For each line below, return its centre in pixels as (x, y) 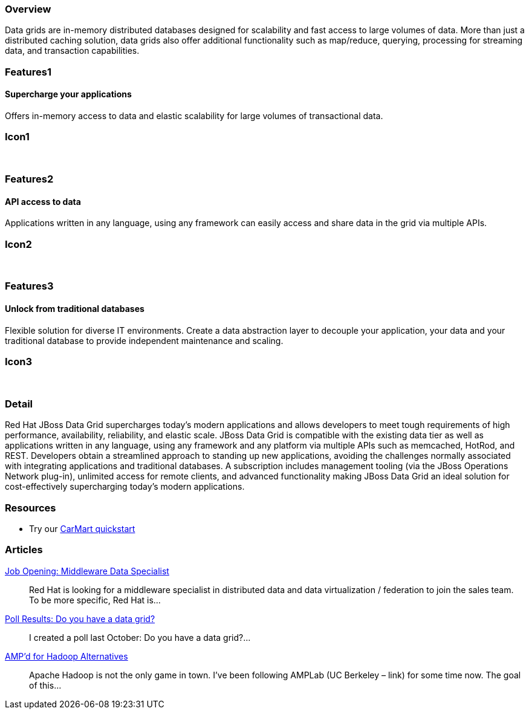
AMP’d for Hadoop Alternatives (67, 656)
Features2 (29, 179)
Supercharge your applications (68, 94)
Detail (19, 404)
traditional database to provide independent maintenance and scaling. (144, 340)
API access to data (43, 201)
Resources (31, 508)
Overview (28, 9)
